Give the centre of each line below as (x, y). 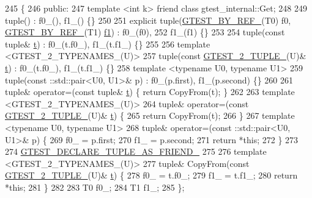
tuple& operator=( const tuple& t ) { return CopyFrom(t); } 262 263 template (150, 92)
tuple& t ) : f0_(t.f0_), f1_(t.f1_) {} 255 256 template (108, 44)
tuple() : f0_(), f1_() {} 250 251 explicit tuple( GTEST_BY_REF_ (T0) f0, (148, 20)
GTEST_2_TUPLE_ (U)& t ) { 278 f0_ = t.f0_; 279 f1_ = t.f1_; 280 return (151, 175)
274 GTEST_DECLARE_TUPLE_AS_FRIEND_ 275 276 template (136, 151)
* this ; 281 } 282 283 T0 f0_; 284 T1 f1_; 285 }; (95, 187)
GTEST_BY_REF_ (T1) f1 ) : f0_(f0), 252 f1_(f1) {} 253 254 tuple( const (145, 32)
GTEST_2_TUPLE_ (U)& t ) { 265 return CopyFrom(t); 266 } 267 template (150, 115)
